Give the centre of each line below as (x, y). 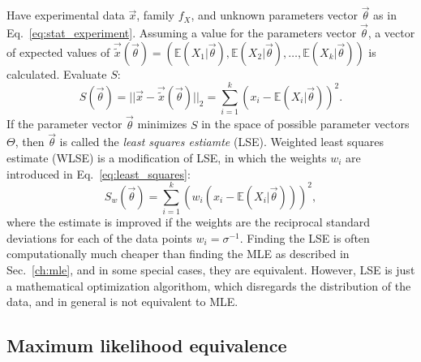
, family (155, 15)
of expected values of (58, 52)
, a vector (391, 33)
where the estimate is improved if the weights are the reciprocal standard (189, 222)
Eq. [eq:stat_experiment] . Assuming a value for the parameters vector (182, 33)
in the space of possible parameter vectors (305, 124)
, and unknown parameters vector (274, 15)
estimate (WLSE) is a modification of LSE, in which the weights (167, 157)
